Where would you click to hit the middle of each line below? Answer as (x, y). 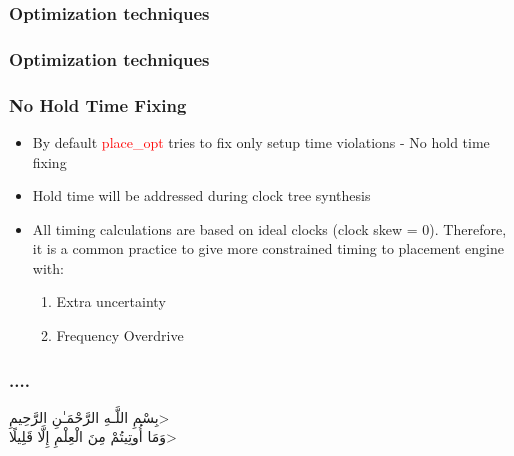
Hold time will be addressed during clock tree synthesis (201, 195)
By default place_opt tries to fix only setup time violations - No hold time (261, 141)
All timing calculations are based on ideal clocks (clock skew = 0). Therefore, (269, 228)
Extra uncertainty (111, 301)
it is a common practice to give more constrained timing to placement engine (268, 248)
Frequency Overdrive (120, 335)
